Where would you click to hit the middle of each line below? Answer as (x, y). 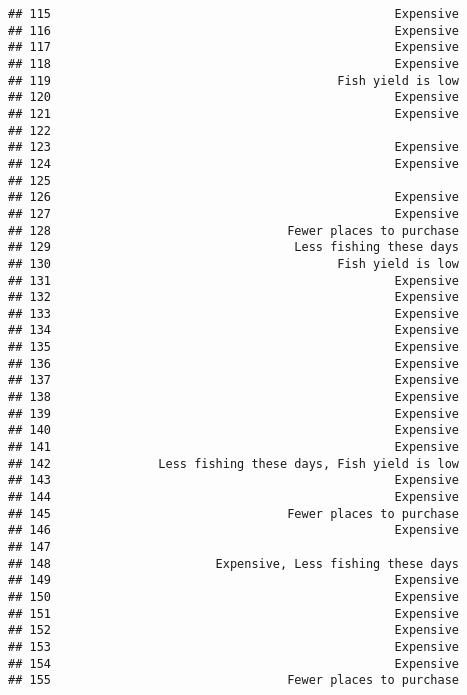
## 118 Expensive (234, 63)
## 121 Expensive (234, 113)
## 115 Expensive (234, 14)
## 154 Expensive (234, 663)
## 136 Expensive (234, 363)
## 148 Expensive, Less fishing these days (234, 563)
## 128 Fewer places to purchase (234, 230)
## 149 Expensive (234, 580)
